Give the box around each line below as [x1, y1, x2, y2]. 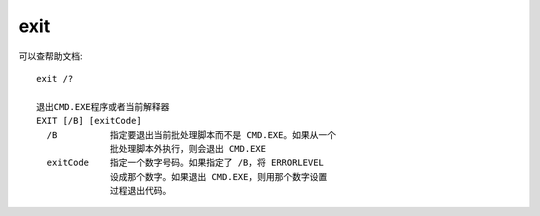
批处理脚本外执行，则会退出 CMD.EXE [110, 143, 267, 154]
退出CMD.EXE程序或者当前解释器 [36, 101, 170, 112]
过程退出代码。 [110, 185, 172, 197]
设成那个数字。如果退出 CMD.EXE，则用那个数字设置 [110, 171, 328, 182]
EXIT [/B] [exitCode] [36, 115, 142, 127]
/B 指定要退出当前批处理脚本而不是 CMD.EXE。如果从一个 [46, 129, 337, 140]
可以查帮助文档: [18, 50, 84, 62]
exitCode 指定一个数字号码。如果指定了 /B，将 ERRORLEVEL [46, 157, 325, 169]
